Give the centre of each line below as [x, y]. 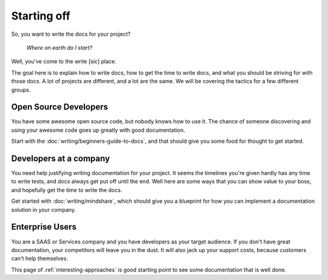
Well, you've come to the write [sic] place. [64, 61]
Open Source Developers [60, 107]
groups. [21, 90]
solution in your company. [43, 210]
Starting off [41, 16]
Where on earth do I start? [60, 47]
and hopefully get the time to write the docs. [67, 190]
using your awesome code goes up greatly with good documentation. [98, 130]
